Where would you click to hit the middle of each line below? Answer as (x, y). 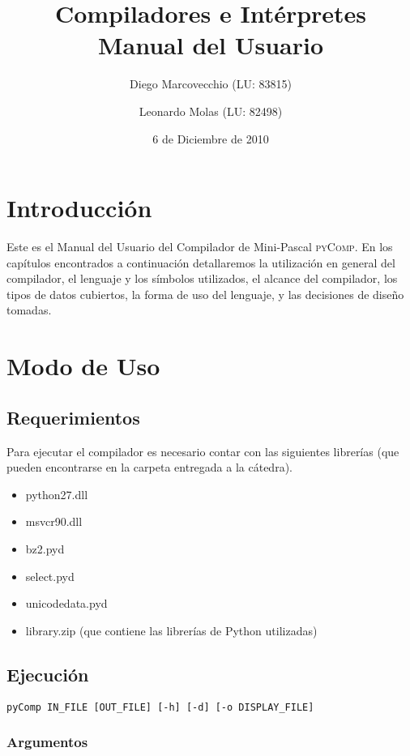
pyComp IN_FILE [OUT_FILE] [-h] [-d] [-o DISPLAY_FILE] (160, 707)
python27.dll (57, 494)
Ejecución (48, 674)
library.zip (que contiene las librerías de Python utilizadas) (171, 630)
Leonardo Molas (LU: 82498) (211, 111)
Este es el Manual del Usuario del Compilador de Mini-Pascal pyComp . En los (200, 247)
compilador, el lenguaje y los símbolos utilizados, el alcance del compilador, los (202, 278)
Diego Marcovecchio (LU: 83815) (211, 84)
